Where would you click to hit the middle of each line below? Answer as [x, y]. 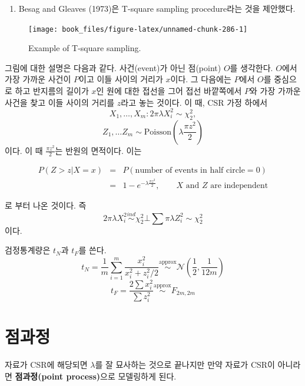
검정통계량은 [28, 250]
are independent [239, 185]
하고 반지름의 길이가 [52, 91]
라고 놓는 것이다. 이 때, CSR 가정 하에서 [194, 102]
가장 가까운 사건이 [38, 79]
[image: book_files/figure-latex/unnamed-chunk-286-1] [138, 29]
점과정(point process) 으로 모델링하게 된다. [96, 376]
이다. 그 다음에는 [201, 79]
